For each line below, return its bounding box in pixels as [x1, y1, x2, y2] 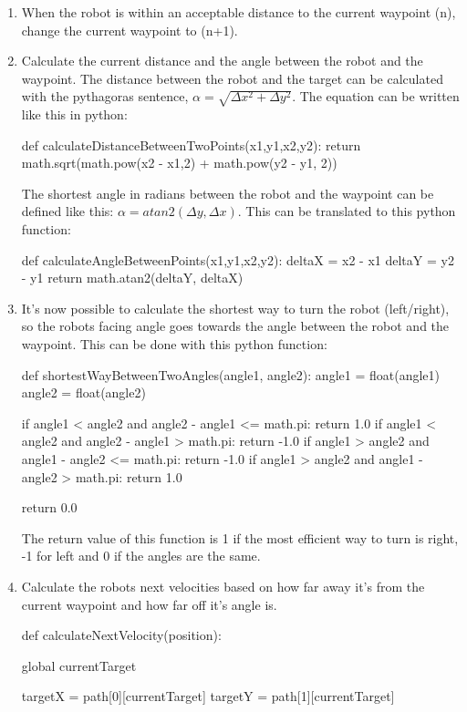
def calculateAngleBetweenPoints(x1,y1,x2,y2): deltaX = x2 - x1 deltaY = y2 [21, 250, 454, 269]
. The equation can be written [292, 87, 460, 106]
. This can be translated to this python [237, 201, 456, 221]
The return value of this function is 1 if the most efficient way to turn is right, [21, 528, 459, 547]
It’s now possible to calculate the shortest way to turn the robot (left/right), [21, 298, 450, 317]
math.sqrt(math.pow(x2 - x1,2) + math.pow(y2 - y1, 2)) [21, 153, 337, 172]
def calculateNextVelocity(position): [21, 625, 222, 645]
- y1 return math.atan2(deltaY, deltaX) [21, 268, 244, 287]
